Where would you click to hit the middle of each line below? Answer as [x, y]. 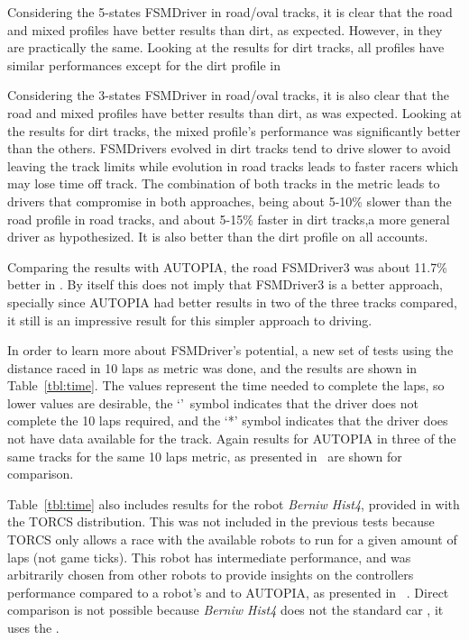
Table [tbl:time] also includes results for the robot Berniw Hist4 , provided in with [234, 503]
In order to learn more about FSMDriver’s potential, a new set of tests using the [230, 350]
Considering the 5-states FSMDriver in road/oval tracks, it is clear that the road [230, 12]
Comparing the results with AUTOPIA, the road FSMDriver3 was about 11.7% [227, 266]
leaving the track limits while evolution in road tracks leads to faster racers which [233, 165]
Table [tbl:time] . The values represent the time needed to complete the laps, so [226, 385]
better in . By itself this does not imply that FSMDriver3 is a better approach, [225, 284]
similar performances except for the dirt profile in [144, 64]
